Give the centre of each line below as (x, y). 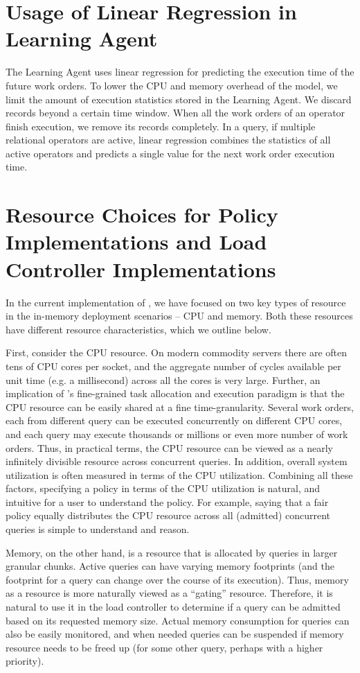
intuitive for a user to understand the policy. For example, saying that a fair (167, 501)
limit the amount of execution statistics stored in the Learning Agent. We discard (179, 99)
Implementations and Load (136, 242)
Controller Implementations (141, 269)
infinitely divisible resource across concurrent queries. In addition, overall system (177, 461)
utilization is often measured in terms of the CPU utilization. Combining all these (179, 474)
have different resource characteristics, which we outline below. (138, 329)
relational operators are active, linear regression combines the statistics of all (168, 140)
